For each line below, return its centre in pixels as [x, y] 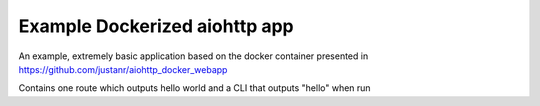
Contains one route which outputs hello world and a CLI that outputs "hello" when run [194, 88]
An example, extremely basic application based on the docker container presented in [193, 56]
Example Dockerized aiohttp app [156, 26]
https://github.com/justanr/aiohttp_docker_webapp [123, 69]
